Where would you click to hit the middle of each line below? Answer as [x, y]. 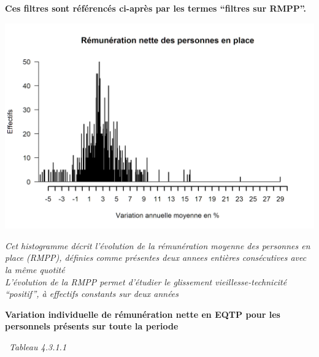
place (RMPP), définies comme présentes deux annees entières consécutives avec [156, 257]
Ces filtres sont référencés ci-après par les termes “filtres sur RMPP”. [156, 8]
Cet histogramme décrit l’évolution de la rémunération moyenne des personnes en [158, 245]
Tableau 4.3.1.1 [38, 347]
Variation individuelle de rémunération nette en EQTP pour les [143, 314]
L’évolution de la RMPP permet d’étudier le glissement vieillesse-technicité [146, 281]
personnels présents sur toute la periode [92, 326]
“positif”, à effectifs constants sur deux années [92, 294]
